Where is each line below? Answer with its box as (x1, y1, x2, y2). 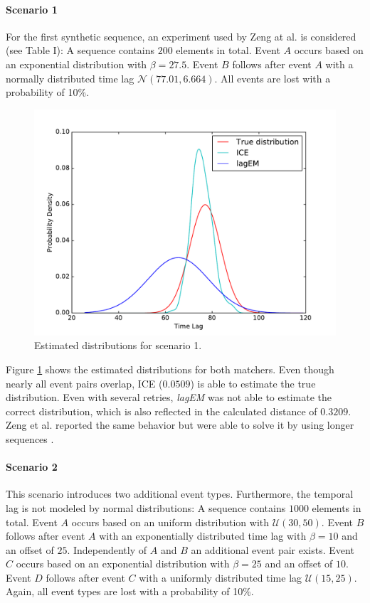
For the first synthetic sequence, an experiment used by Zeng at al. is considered (6, 28, 356, 43)
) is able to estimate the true (190, 375, 316, 390)
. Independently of (67, 542, 147, 557)
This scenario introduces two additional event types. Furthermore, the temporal (6, 486, 354, 501)
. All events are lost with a (214, 70, 331, 85)
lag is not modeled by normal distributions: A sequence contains (6, 500, 286, 515)
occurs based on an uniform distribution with (71, 514, 270, 529)
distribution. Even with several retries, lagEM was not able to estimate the (6, 390, 332, 405)
